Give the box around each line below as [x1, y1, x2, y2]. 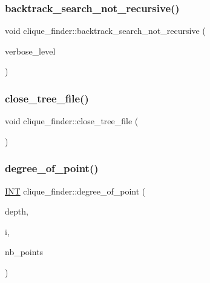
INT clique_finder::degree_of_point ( [5, 184, 146, 197]
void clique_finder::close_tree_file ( [5, 115, 139, 127]
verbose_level [5, 44, 56, 57]
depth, [5, 205, 28, 218]
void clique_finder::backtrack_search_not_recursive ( [5, 24, 206, 37]
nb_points [5, 245, 44, 258]
